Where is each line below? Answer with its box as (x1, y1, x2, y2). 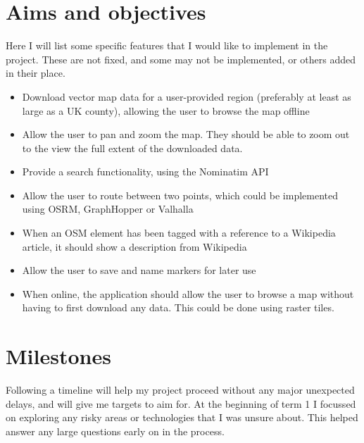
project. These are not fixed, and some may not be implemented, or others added (6, 51, 356, 66)
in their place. (6, 65, 65, 80)
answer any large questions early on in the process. (6, 423, 225, 438)
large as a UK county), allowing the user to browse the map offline (22, 103, 310, 118)
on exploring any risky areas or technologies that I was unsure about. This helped (6, 410, 358, 425)
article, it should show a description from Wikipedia (22, 239, 247, 254)
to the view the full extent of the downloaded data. (22, 140, 243, 155)
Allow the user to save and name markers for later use (22, 263, 256, 277)
